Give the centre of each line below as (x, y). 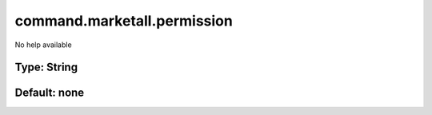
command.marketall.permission (124, 21)
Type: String (46, 67)
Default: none (50, 93)
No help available (43, 45)
